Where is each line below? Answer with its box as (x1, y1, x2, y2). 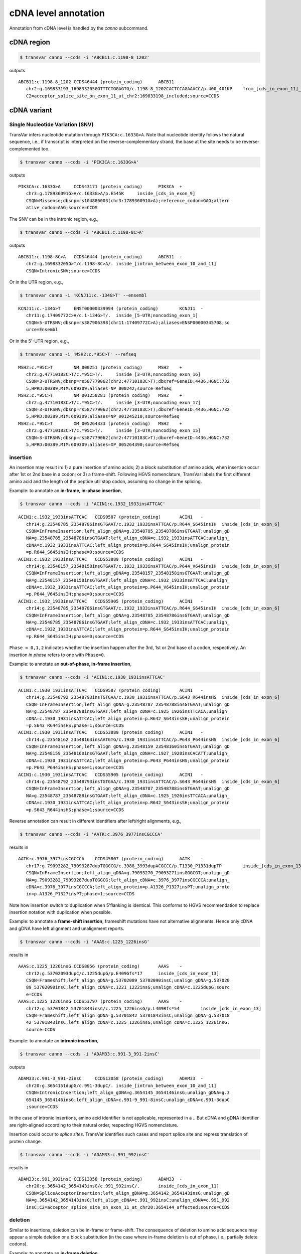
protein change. (9, 1138, 42, 1144)
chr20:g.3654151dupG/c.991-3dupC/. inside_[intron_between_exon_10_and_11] (26, 1082, 217, 1088)
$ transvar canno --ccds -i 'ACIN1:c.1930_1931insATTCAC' (20, 674, 166, 680)
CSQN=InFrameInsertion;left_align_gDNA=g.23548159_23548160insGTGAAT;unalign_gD (26, 744, 230, 749)
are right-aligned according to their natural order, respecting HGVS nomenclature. (9, 1122, 178, 1128)
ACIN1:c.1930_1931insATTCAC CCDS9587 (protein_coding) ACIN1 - (18, 687, 204, 693)
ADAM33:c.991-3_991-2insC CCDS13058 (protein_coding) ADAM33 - (18, 1076, 204, 1081)
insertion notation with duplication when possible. (9, 909, 112, 915)
